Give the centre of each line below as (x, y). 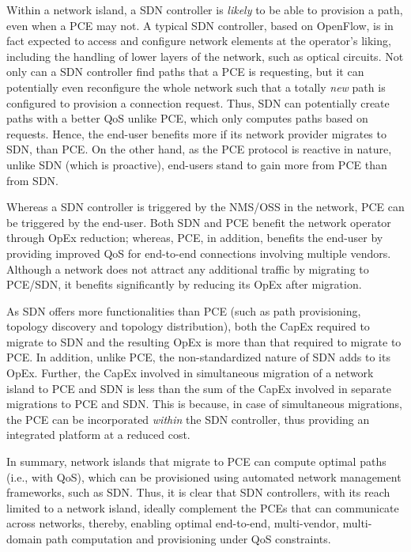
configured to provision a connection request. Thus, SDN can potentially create (198, 102)
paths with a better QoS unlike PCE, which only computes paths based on (187, 118)
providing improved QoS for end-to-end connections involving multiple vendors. (199, 253)
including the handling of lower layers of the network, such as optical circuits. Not (205, 56)
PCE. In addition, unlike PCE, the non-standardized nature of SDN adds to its (198, 357)
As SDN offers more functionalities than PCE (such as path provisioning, (184, 310)
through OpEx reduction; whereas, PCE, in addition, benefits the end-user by (195, 238)
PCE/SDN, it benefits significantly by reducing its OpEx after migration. (184, 284)
